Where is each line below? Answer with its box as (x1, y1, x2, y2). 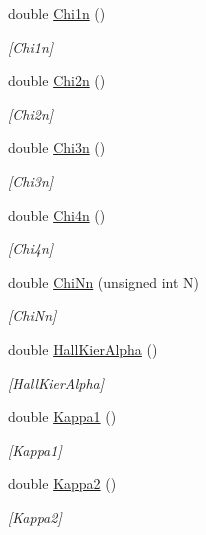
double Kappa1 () (8, 406, 117, 427)
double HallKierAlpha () (8, 338, 158, 359)
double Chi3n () (8, 137, 106, 158)
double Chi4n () (8, 204, 106, 225)
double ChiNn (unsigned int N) (8, 271, 200, 292)
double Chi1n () (8, 3, 106, 23)
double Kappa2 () (8, 473, 117, 494)
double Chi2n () (8, 70, 106, 91)
